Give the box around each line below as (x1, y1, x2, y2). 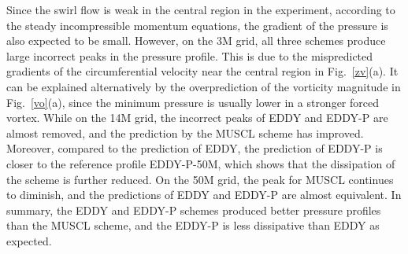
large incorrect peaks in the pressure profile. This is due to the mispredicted (6, 47, 373, 64)
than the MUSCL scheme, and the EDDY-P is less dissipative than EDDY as (6, 217, 380, 234)
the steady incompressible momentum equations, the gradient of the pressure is (6, 17, 388, 33)
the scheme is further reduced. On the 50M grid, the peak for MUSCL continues (6, 171, 394, 187)
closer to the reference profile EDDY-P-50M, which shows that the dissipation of (6, 155, 395, 171)
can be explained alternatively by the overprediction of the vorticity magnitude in (6, 78, 401, 94)
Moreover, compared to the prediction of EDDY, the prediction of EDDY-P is (6, 140, 383, 156)
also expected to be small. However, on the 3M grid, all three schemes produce (6, 32, 386, 49)
